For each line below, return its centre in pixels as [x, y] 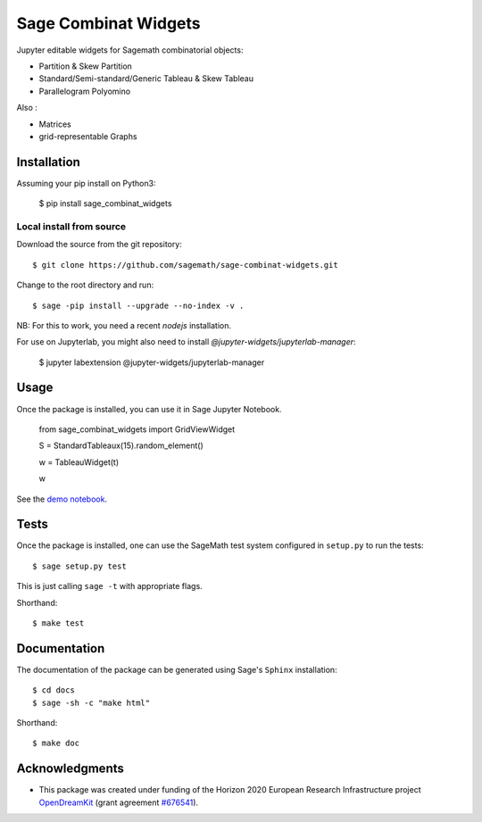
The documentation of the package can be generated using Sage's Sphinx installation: [177, 669]
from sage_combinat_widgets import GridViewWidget [137, 429]
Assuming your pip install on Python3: [86, 183]
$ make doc [56, 743]
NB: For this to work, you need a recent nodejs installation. [124, 325]
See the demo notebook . [62, 499]
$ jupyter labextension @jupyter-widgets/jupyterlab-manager [152, 362]
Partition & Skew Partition [86, 66]
